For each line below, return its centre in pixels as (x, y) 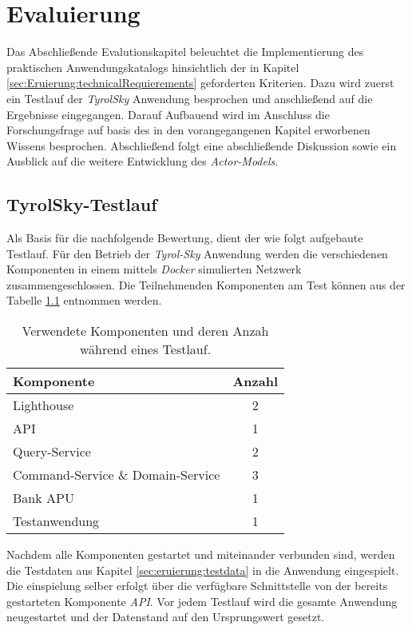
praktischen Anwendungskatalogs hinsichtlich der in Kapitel (153, 67)
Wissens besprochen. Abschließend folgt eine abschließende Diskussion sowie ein (202, 145)
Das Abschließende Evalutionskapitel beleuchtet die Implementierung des (185, 52)
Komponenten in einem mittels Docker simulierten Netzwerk (154, 269)
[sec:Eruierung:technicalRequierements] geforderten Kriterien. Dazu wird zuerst (200, 83)
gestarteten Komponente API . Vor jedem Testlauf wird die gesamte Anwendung (202, 601)
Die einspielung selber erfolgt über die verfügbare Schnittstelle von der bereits (197, 586)
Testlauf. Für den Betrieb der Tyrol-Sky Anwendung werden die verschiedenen (197, 253)
